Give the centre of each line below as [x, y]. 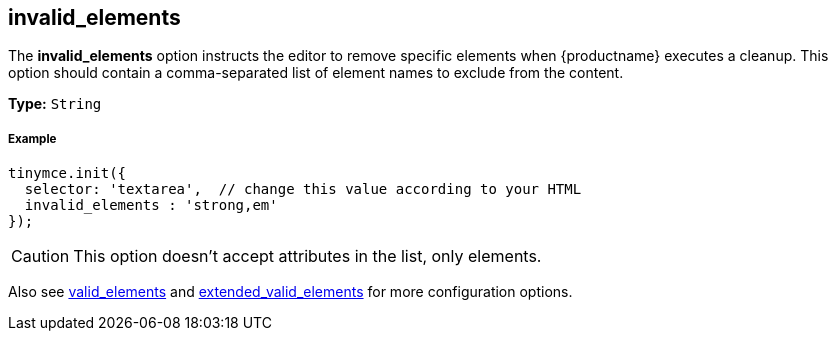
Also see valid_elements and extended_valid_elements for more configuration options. [290, 292]
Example [32, 138]
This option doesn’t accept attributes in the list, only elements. [307, 256]
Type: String [55, 104]
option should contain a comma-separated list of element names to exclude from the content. [316, 73]
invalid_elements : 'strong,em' [151, 205]
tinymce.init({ [67, 173]
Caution [40, 256]
